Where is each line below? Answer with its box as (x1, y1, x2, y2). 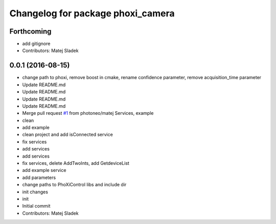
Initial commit (22, 203, 51, 209)
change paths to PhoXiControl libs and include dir (22, 182, 127, 188)
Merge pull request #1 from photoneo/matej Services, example (22, 110, 154, 116)
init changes (22, 189, 49, 195)
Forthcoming (9, 27, 52, 36)
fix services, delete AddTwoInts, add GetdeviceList (22, 160, 130, 166)
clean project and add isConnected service (22, 132, 113, 138)
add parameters (22, 174, 56, 181)
